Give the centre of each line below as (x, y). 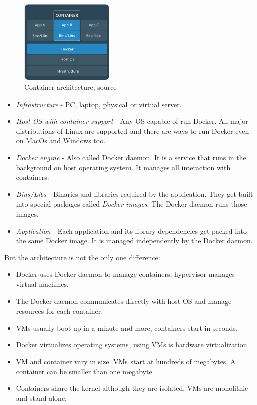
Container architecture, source (71, 87)
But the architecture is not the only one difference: (82, 257)
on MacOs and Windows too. (61, 140)
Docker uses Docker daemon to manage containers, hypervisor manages (125, 274)
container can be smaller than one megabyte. (85, 371)
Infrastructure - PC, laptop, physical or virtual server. (99, 104)
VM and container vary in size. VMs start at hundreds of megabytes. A (126, 361)
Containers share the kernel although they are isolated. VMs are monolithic (132, 388)
